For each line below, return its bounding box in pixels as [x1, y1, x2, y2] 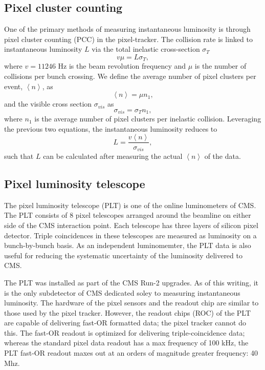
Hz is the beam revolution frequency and [58, 60, 186, 71]
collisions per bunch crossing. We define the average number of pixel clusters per [4, 71, 256, 81]
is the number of [194, 60, 247, 71]
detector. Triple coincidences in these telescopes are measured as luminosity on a [4, 230, 257, 240]
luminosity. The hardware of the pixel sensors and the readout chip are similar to [4, 297, 259, 308]
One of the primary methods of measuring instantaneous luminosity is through [4, 24, 251, 34]
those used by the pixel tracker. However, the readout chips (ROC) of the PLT [4, 307, 251, 318]
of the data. [204, 150, 241, 161]
